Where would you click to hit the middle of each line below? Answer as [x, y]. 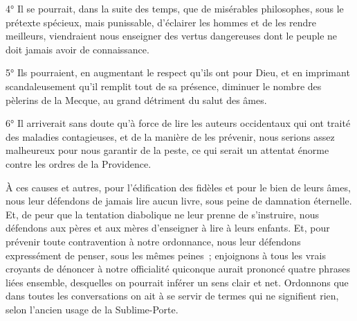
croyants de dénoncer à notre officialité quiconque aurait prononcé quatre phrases [178, 269]
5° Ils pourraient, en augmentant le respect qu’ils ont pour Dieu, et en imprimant [178, 72]
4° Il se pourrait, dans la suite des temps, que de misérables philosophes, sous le [175, 8]
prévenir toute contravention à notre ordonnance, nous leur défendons [153, 241]
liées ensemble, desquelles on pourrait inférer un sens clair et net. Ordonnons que [177, 282]
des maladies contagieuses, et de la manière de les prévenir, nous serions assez [170, 136]
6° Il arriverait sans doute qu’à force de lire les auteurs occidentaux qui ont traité [178, 123]
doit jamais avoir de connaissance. [77, 49]
